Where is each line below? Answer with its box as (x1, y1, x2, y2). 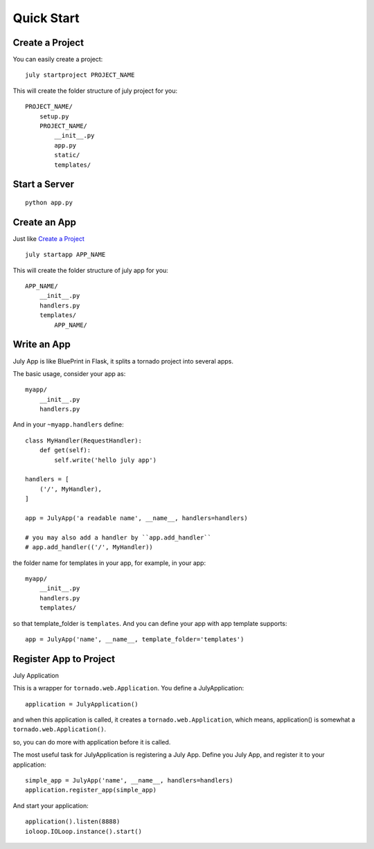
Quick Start (12, 10, 80, 26)
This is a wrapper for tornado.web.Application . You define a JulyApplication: (12, 684, 244, 692)
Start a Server (12, 179, 74, 190)
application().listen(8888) (25, 818, 121, 825)
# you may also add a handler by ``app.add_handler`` (25, 533, 211, 542)
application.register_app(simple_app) (25, 786, 157, 794)
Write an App (12, 339, 71, 350)
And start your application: (12, 801, 89, 810)
